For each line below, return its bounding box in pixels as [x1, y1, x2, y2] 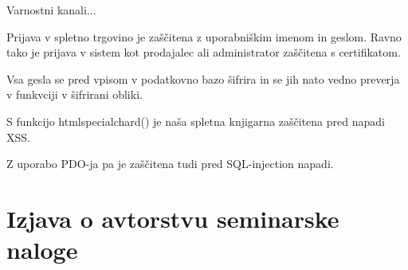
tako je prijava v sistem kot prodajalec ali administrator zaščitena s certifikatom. [6, 44, 401, 61]
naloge [6, 233, 78, 266]
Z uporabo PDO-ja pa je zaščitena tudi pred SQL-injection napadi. [6, 155, 334, 172]
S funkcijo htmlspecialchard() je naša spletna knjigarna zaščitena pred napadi [6, 112, 385, 129]
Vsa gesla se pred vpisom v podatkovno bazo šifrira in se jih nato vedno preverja [6, 70, 400, 87]
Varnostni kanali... [6, 2, 96, 18]
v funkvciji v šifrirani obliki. [6, 86, 143, 103]
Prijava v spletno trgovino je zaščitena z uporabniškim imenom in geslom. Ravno [6, 28, 402, 45]
